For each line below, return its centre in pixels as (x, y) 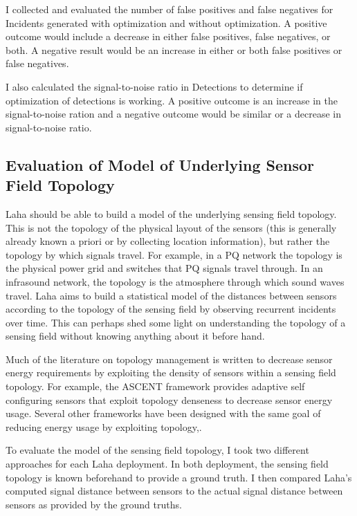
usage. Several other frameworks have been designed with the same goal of (163, 413)
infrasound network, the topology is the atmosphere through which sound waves (175, 281)
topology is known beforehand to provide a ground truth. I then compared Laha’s (179, 477)
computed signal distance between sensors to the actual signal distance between (174, 491)
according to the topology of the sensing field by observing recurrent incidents (171, 309)
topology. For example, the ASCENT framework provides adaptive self (155, 386)
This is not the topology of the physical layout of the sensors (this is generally (171, 227)
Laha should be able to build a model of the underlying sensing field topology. (171, 213)
